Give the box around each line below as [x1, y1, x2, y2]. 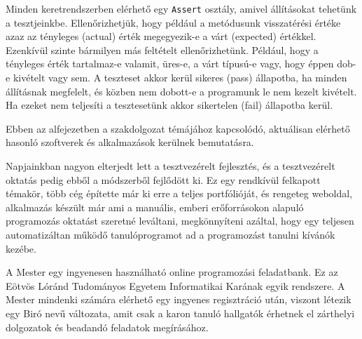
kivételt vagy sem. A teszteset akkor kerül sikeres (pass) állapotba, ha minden [13, 70, 347, 85]
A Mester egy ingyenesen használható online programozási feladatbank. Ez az [6, 265, 338, 279]
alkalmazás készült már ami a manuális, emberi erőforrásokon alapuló [6, 199, 304, 214]
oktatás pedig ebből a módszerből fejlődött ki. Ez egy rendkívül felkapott [6, 172, 321, 187]
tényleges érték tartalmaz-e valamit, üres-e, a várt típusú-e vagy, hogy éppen [6, 56, 334, 71]
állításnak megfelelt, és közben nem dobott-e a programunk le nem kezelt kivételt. [6, 84, 357, 98]
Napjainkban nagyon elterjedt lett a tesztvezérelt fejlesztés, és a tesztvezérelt [6, 159, 335, 173]
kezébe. [6, 241, 36, 255]
